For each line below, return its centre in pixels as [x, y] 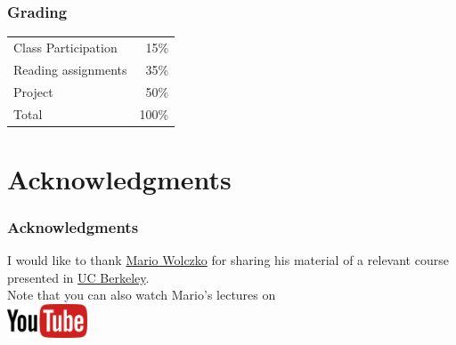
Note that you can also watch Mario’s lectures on [142, 295]
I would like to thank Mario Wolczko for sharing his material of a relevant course [228, 260]
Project [33, 91]
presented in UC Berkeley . [78, 277]
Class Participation [65, 47]
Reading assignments [70, 69]
